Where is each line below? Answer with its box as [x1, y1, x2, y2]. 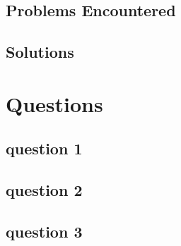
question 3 [6, 220, 83, 242]
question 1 [6, 137, 83, 159]
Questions [6, 89, 103, 118]
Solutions [6, 41, 74, 63]
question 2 [6, 179, 83, 201]
